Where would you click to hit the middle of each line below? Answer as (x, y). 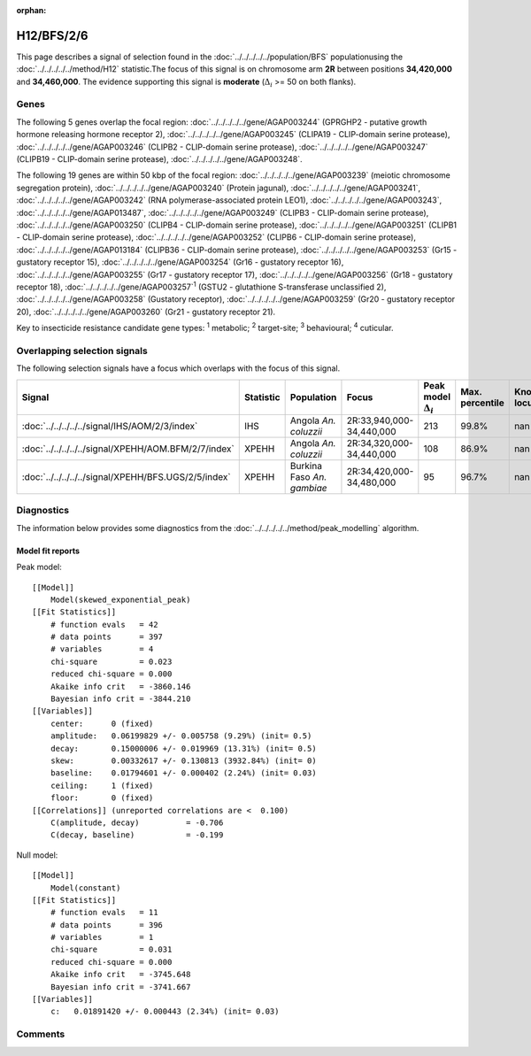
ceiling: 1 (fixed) (102, 785)
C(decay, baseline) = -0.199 (137, 835)
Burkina (306, 466)
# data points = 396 (107, 925)
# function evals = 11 (104, 913)
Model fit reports (48, 551)
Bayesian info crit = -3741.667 (120, 987)
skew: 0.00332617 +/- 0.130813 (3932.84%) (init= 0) (184, 761)
